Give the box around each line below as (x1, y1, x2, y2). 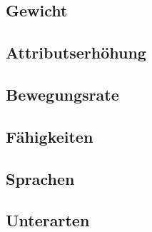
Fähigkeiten (6, 125, 93, 147)
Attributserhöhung (6, 41, 146, 64)
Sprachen (6, 167, 75, 189)
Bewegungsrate (6, 83, 119, 105)
